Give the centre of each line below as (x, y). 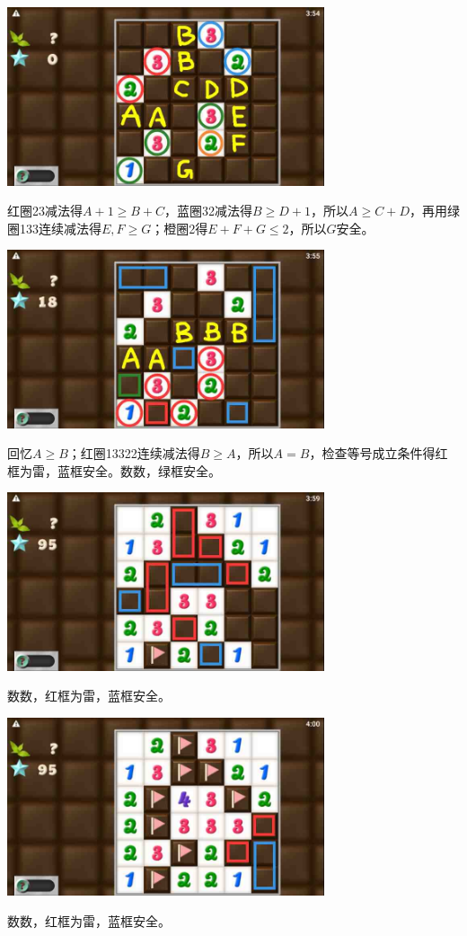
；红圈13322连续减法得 (134, 453)
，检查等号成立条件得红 (379, 453)
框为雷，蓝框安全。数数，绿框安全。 (114, 470)
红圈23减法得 (45, 211)
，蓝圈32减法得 (209, 211)
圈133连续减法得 (54, 228)
